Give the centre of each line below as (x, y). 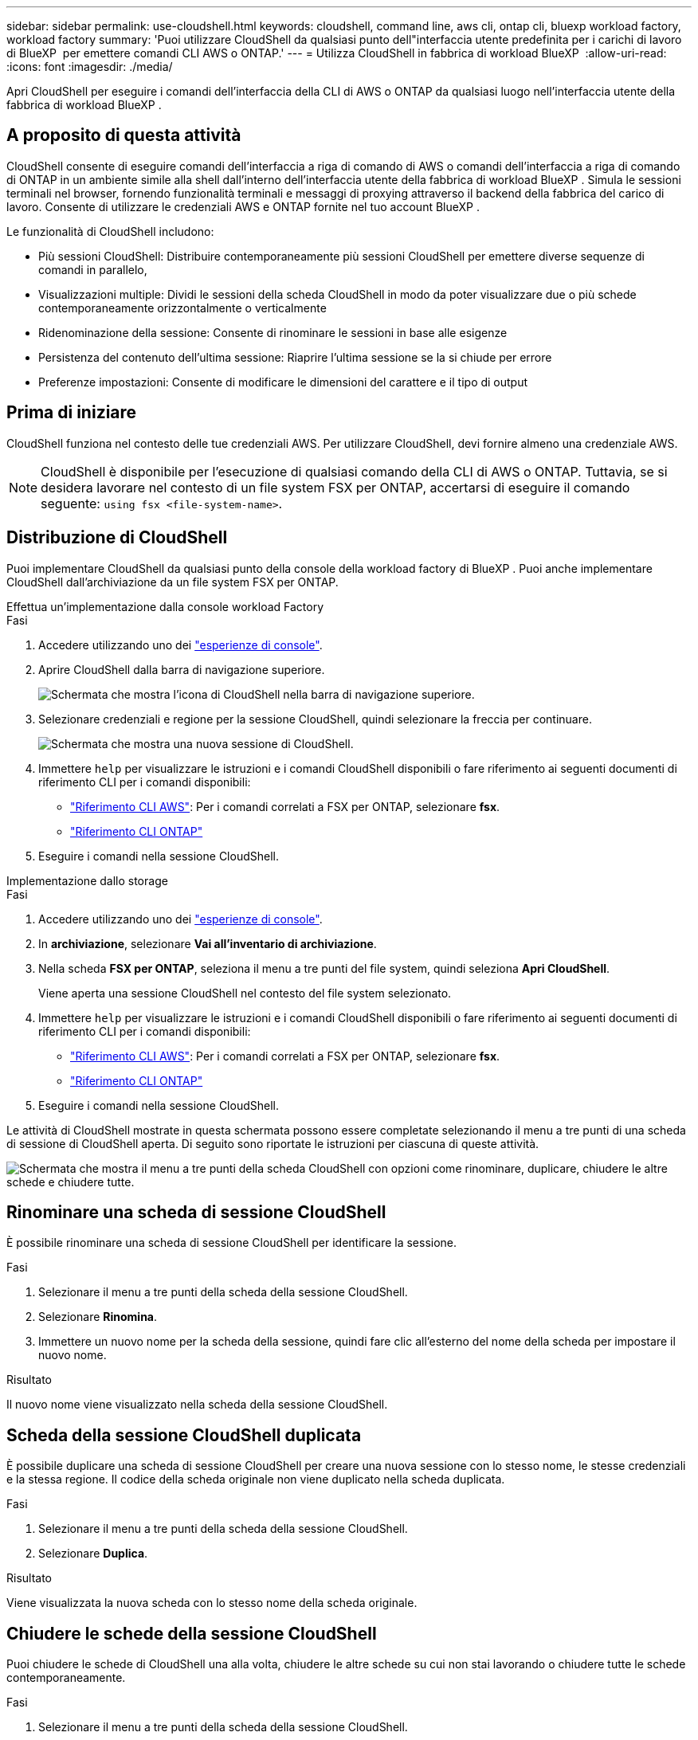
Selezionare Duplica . (93, 1554)
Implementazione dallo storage (87, 880)
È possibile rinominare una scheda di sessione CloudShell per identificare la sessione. (232, 1243)
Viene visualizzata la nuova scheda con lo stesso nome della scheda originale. (212, 1603)
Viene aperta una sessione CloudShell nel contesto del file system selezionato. (245, 993)
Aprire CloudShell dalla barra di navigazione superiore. (182, 669)
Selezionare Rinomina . (98, 1317)
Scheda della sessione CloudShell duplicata (184, 1435)
